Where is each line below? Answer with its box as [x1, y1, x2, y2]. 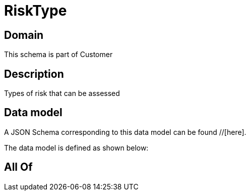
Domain [4, 28, 44, 41]
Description [4, 67, 64, 80]
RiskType [4, 2, 67, 19]
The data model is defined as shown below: [4, 143, 149, 152]
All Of [4, 161, 33, 174]
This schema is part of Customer [4, 50, 113, 59]
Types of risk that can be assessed [4, 89, 120, 98]
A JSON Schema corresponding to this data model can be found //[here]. [4, 127, 246, 136]
